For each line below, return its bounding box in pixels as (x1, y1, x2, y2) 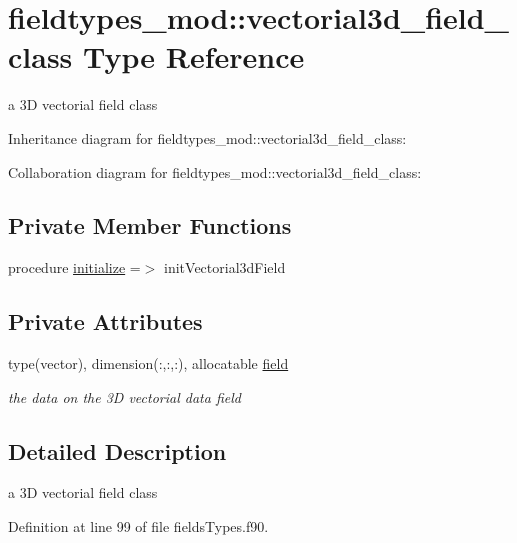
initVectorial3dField (164, 257, 286, 278)
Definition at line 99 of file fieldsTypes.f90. (8, 516, 269, 537)
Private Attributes (8, 306, 203, 337)
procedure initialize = (8, 257, 141, 278)
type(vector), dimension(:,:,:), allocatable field (8, 353, 289, 374)
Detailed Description (8, 435, 227, 466)
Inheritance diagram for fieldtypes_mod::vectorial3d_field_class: (8, 127, 407, 148)
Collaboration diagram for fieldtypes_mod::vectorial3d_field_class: (8, 161, 422, 182)
